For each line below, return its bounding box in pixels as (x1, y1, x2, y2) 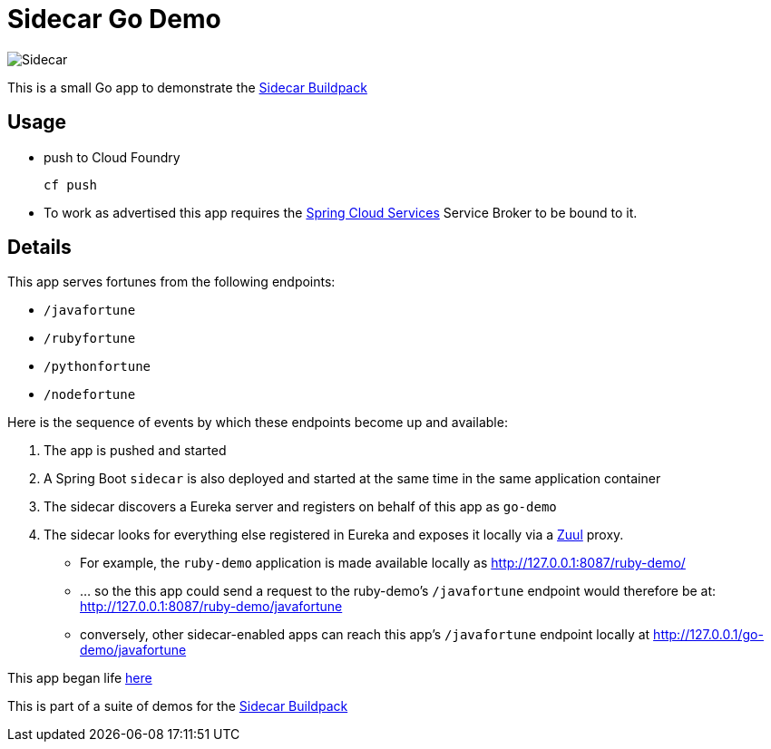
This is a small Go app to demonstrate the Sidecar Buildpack (7, 79, 367, 95)
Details (7, 236, 72, 259)
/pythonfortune (44, 359, 151, 374)
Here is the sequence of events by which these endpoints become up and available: (7, 414, 508, 431)
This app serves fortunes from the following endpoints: (7, 274, 336, 290)
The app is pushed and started (44, 443, 227, 459)
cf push (44, 177, 98, 192)
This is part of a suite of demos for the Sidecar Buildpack (7, 698, 348, 715)
